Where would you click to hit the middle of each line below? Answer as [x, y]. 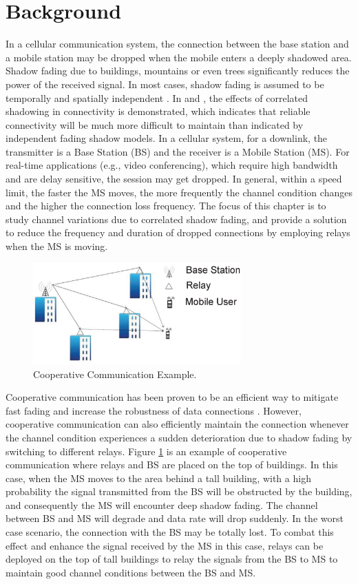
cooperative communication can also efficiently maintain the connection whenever [177, 424]
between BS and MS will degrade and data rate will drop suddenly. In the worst [175, 518]
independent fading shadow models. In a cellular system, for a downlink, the [167, 138]
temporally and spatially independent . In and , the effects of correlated [157, 97]
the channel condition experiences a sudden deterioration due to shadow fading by [179, 437]
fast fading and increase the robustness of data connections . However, [154, 410]
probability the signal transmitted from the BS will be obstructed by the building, [179, 491]
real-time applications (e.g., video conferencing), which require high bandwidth [172, 165]
